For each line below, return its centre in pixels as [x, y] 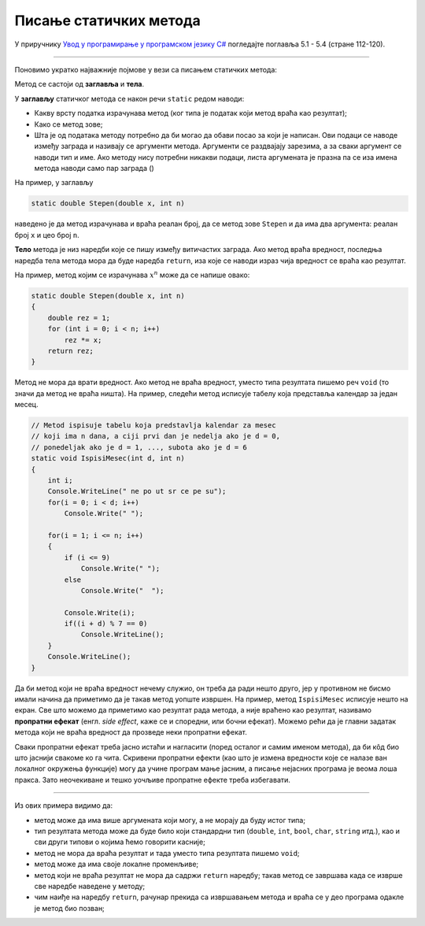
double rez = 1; [79, 318]
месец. [26, 405]
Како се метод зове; [68, 124]
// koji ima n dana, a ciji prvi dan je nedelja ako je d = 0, [156, 436]
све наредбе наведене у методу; [90, 886]
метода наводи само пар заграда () [94, 169]
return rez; [71, 351]
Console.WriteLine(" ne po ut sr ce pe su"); [137, 491]
